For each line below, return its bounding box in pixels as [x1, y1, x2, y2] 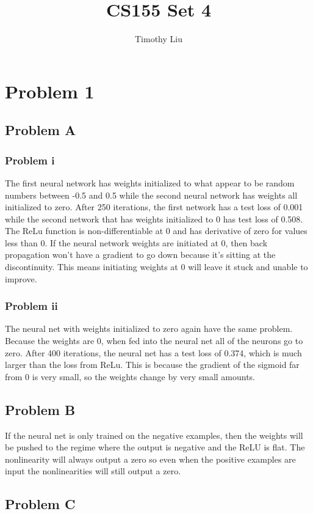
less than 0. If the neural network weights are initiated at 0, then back [5, 236, 268, 249]
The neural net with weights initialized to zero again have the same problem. [5, 322, 293, 335]
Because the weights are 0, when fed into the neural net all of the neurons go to [5, 334, 303, 347]
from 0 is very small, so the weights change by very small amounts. [5, 370, 256, 383]
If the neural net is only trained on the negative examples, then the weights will [5, 428, 303, 441]
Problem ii [5, 298, 58, 314]
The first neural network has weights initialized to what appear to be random [5, 176, 295, 189]
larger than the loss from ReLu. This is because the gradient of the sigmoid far [5, 358, 300, 371]
